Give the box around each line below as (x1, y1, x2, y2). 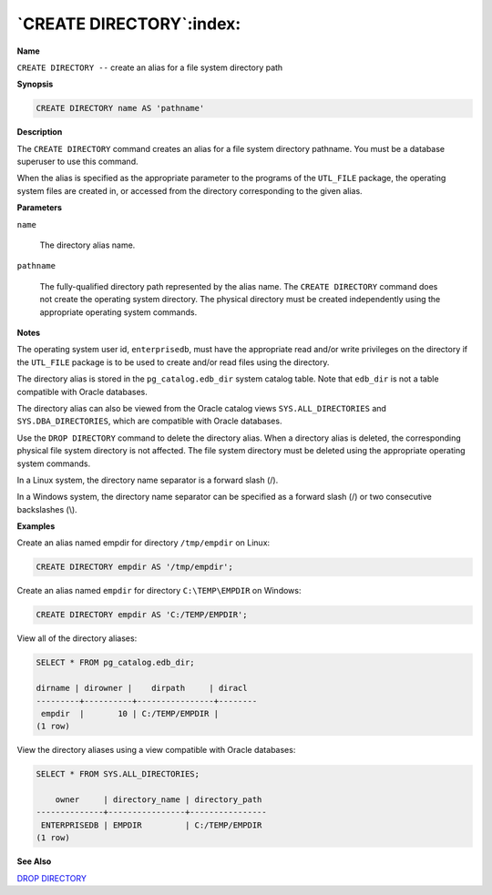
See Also (16, 856, 52, 867)
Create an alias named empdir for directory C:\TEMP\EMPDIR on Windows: (16, 585, 302, 596)
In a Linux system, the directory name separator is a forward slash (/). (16, 474, 279, 485)
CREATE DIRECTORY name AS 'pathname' (36, 103, 205, 114)
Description (16, 127, 63, 137)
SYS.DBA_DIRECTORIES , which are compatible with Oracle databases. (16, 415, 282, 427)
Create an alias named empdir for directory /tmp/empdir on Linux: (16, 537, 271, 548)
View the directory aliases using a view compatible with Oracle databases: (16, 745, 296, 756)
